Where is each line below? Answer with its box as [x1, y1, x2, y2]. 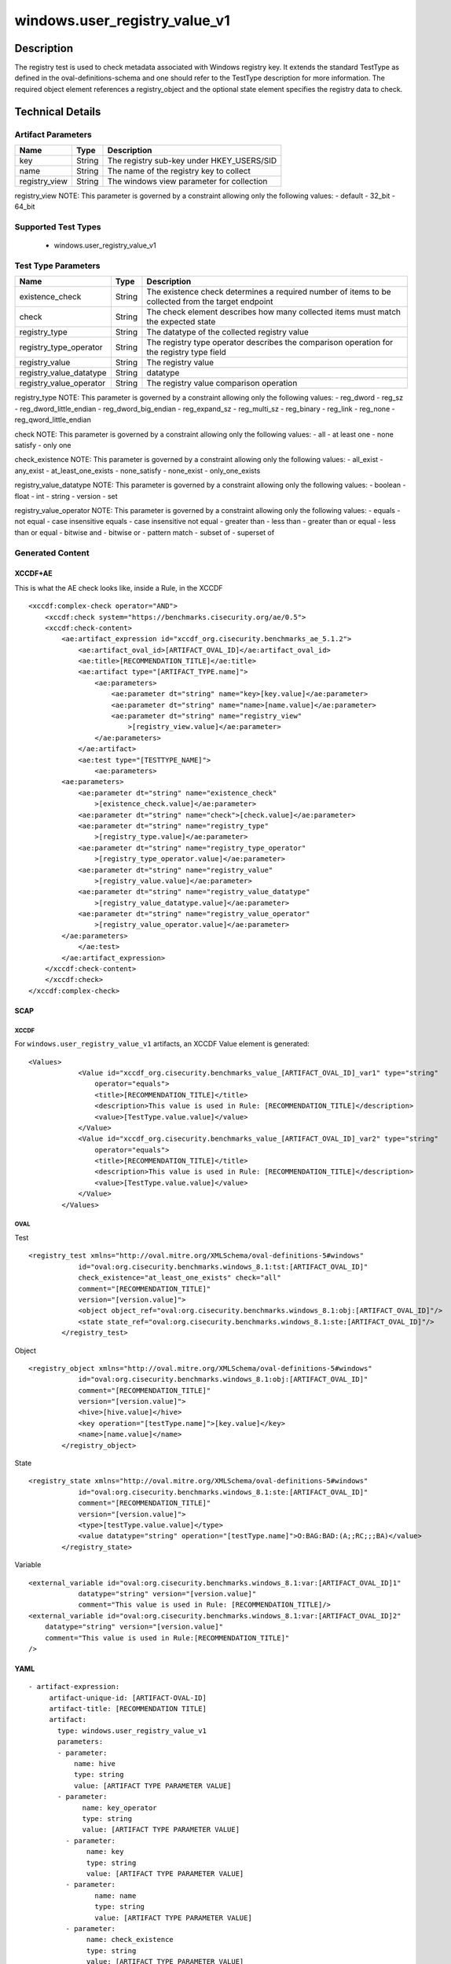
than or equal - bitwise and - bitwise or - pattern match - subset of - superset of [14, 527, 275, 537]
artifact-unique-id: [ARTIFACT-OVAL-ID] [49, 1693, 207, 1702]
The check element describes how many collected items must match [146, 306, 401, 317]
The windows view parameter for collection [107, 176, 268, 186]
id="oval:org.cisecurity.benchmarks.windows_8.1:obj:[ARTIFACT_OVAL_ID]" [78, 1375, 368, 1384]
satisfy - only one [14, 441, 71, 450]
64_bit [14, 202, 35, 211]
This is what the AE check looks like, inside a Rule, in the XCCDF [14, 583, 223, 592]
